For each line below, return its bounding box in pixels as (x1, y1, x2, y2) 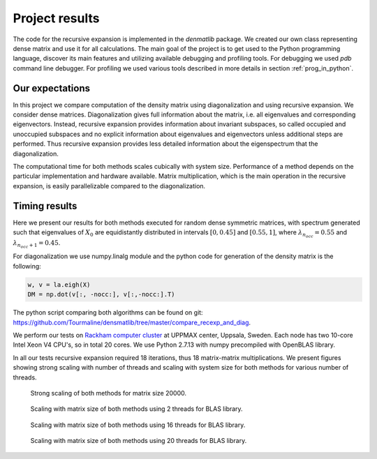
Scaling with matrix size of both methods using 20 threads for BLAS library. (30, 437, 247, 445)
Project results (13, 10, 100, 26)
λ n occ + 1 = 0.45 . (13, 239, 61, 250)
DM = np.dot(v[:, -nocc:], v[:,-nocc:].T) (27, 290, 175, 299)
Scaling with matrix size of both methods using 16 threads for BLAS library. (30, 421, 246, 429)
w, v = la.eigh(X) (27, 280, 91, 289)
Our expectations (13, 82, 91, 94)
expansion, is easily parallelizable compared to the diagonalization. (13, 181, 206, 190)
